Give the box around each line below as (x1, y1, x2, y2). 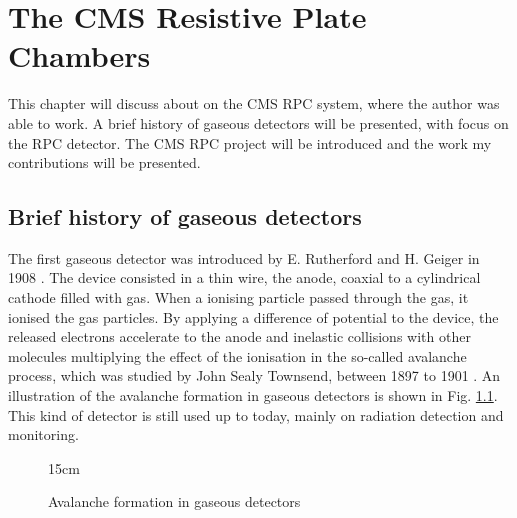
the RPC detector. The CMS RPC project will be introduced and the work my (8, 132, 492, 153)
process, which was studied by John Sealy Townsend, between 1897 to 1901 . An (8, 365, 501, 386)
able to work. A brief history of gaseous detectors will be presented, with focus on (8, 112, 509, 133)
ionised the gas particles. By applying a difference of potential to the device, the (8, 306, 499, 327)
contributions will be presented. (8, 152, 201, 173)
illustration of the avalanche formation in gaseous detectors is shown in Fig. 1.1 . (8, 385, 498, 406)
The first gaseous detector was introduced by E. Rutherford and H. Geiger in (8, 247, 480, 268)
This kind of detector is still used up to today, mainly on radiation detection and (8, 404, 504, 425)
